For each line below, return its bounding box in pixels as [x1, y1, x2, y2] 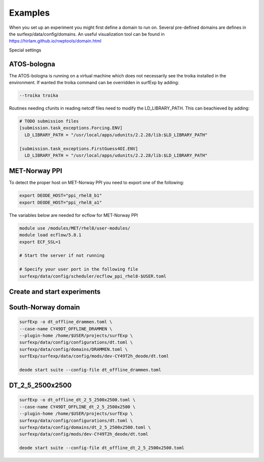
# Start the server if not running [19, 253, 105, 258]
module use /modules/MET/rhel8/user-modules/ [19, 225, 131, 231]
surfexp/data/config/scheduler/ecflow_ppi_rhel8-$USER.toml [19, 273, 167, 279]
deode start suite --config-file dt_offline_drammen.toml [19, 367, 161, 372]
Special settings [9, 47, 42, 53]
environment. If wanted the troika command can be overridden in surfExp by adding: [9, 80, 179, 86]
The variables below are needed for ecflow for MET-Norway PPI [9, 212, 138, 218]
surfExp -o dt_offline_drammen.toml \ [19, 319, 112, 325]
